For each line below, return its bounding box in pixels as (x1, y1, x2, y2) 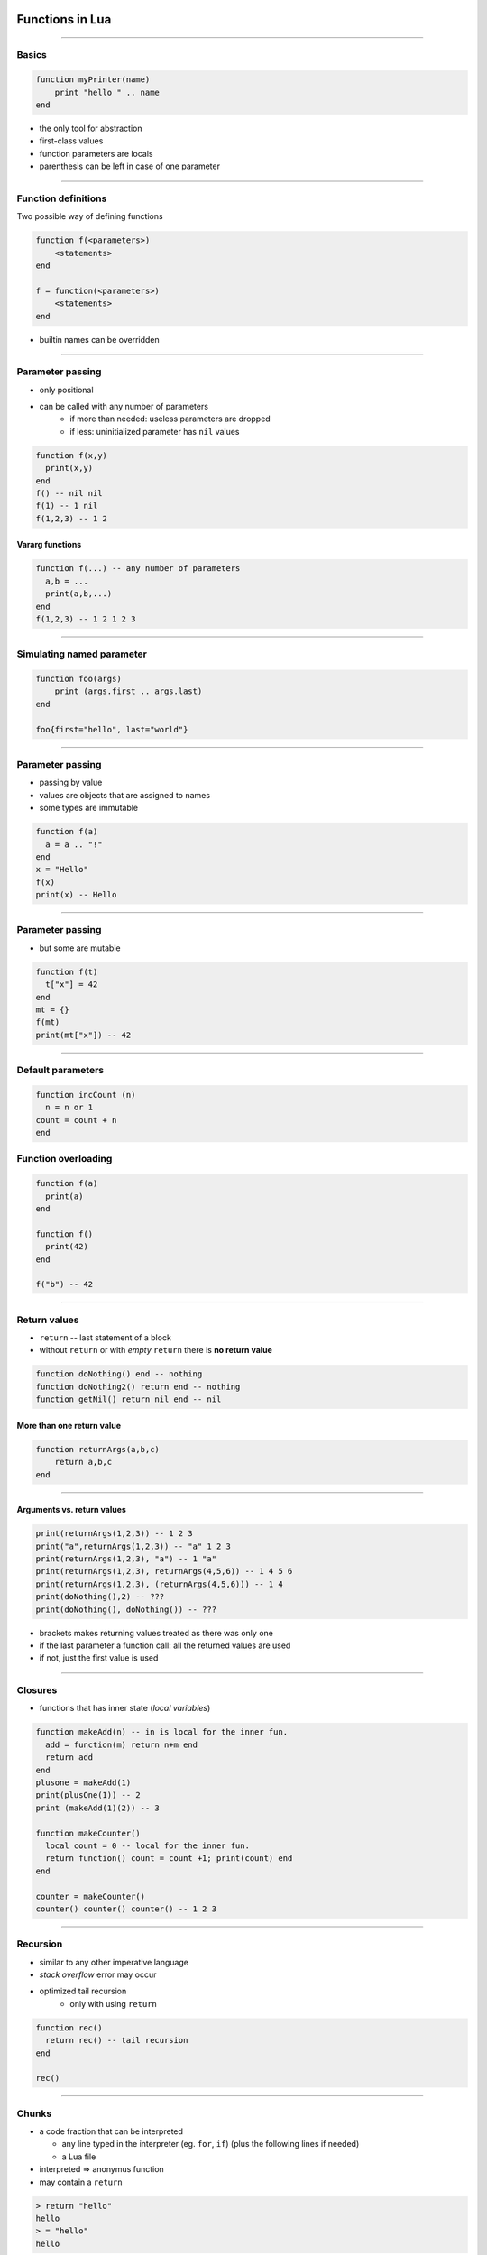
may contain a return (39, 2177, 123, 2187)
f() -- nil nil (35, 488, 103, 499)
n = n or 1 (45, 1102, 94, 1113)
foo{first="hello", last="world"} (35, 724, 188, 734)
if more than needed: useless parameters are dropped (69, 413, 271, 424)
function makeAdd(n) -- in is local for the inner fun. (35, 1727, 289, 1737)
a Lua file (61, 2151, 96, 2162)
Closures (16, 1684, 58, 1697)
